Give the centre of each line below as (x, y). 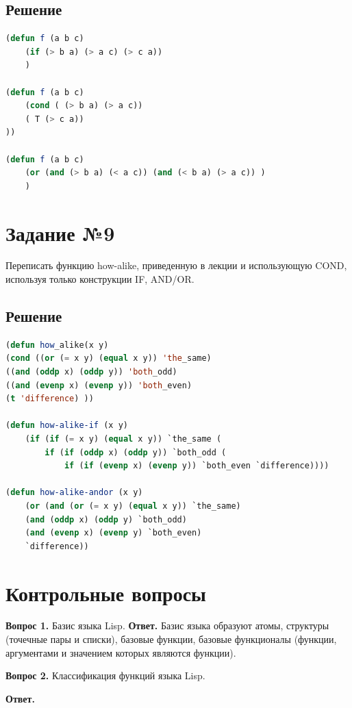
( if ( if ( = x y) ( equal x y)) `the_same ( (123, 439)
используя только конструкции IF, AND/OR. (100, 279)
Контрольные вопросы (106, 593)
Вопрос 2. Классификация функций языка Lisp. (105, 675)
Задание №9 (60, 232)
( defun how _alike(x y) (57, 345)
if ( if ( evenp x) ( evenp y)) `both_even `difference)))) (197, 466)
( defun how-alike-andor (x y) (74, 493)
